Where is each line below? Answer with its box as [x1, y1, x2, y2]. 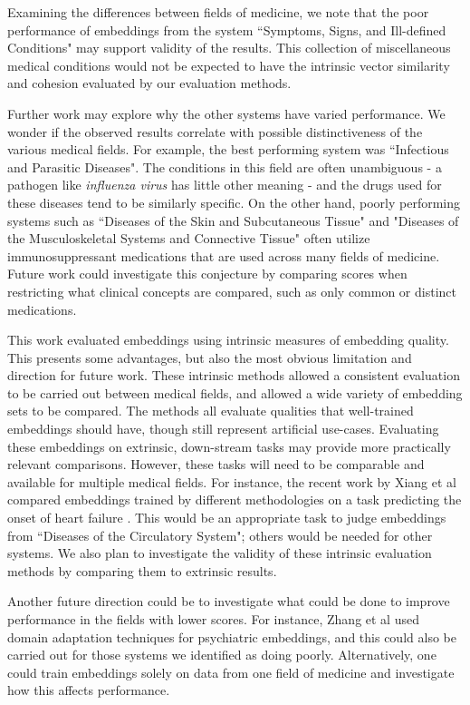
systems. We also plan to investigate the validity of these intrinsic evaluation [7, 543, 432, 563]
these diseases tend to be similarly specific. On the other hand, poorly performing [7, 192, 461, 211]
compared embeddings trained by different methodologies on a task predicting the [7, 490, 462, 509]
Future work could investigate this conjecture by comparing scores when [7, 264, 408, 283]
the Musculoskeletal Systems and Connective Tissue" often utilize [7, 229, 370, 248]
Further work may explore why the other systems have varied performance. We [7, 103, 446, 122]
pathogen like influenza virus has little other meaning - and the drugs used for [7, 175, 442, 194]
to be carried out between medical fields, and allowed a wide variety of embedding [7, 383, 463, 402]
